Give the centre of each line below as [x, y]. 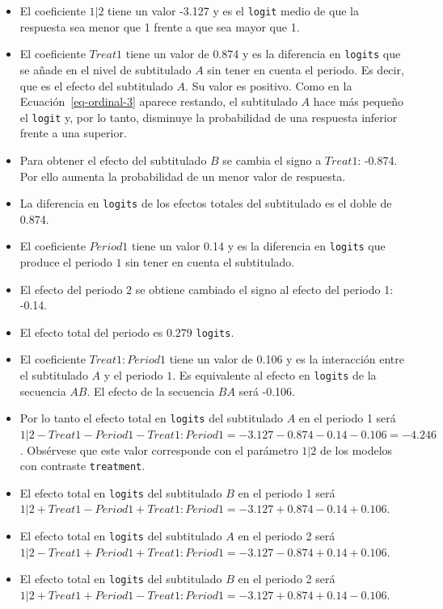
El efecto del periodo [71, 289]
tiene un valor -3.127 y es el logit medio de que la [233, 10]
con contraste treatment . [82, 466]
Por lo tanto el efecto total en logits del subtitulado [152, 418]
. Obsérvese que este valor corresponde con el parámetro [159, 449]
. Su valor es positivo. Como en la [269, 85]
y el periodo [133, 375]
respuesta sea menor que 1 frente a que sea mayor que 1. [160, 26]
